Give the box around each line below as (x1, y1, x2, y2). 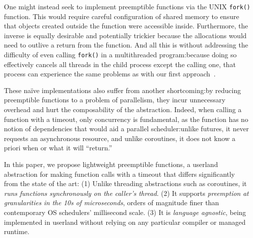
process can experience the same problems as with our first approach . (4, 69, 216, 79)
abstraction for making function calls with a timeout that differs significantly (4, 168, 235, 179)
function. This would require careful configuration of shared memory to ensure (4, 11, 239, 21)
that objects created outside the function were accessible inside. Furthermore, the (4, 21, 248, 31)
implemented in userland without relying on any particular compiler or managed (4, 216, 246, 227)
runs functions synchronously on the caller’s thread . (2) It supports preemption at (4, 188, 249, 198)
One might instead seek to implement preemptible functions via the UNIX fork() (4, 1, 251, 11)
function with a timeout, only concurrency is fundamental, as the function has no (4, 114, 249, 124)
